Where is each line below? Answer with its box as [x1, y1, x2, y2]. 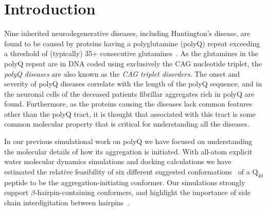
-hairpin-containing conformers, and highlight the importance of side [34, 187, 251, 198]
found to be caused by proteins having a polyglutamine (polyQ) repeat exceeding [4, 38, 260, 48]
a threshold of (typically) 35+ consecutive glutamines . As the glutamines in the [4, 48, 258, 59]
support [4, 187, 29, 198]
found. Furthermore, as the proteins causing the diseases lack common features [4, 98, 253, 109]
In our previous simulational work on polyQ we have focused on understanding [4, 136, 253, 147]
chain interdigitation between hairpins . [4, 197, 130, 207]
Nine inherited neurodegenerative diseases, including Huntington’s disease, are [4, 28, 251, 39]
